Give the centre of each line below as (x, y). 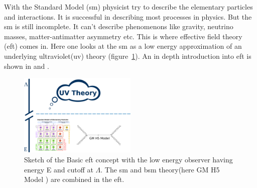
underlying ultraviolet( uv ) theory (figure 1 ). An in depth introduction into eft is (128, 56)
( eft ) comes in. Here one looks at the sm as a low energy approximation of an (123, 46)
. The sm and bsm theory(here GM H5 (160, 169)
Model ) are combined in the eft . (74, 179)
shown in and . (27, 66)
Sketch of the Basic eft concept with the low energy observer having (128, 159)
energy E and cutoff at (59, 169)
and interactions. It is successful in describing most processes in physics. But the (128, 16)
